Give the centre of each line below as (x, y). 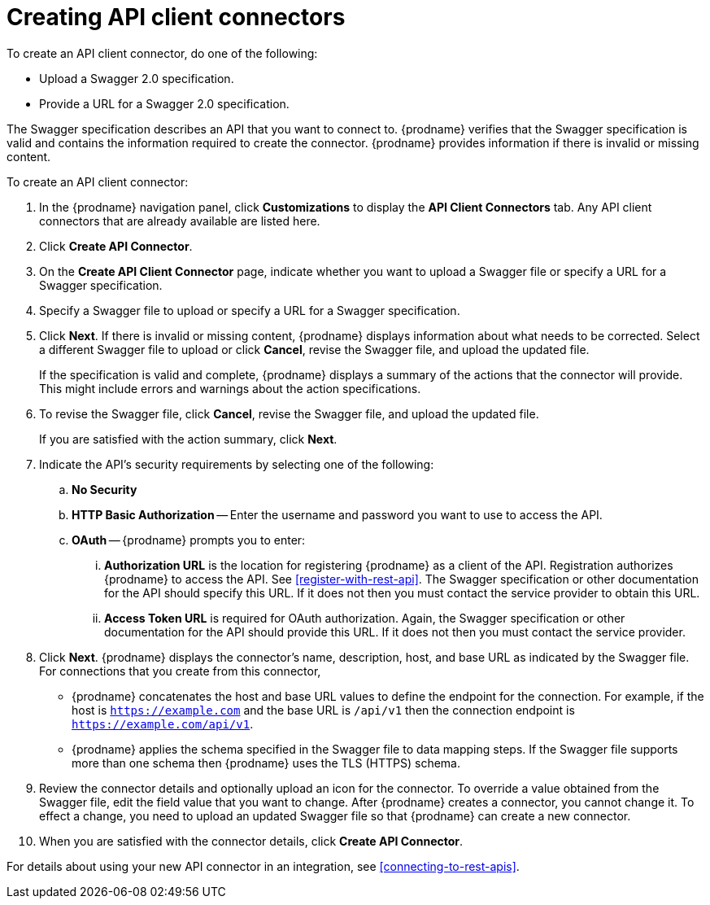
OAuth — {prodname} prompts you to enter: (189, 540)
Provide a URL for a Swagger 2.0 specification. (164, 103)
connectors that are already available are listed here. (180, 221)
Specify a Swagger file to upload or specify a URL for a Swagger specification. (250, 310)
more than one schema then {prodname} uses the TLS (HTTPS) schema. (266, 763)
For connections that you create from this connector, (180, 671)
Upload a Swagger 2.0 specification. (137, 78)
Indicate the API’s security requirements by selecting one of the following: (237, 464)
